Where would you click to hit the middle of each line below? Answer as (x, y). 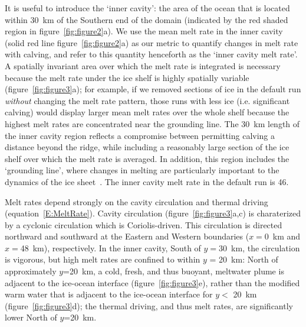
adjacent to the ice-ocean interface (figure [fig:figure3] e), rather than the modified (152, 282)
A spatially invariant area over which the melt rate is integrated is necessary (143, 65)
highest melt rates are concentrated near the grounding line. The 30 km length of (152, 123)
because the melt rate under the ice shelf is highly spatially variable (127, 77)
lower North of (31, 317)
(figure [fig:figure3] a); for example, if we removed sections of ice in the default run (153, 89)
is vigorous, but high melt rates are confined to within (103, 259)
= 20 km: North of (244, 259)
